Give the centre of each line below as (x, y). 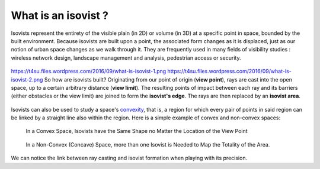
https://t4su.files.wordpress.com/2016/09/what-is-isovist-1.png (89, 71)
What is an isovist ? (60, 15)
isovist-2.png (27, 79)
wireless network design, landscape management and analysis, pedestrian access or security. (126, 58)
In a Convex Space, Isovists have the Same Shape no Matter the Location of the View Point (137, 131)
